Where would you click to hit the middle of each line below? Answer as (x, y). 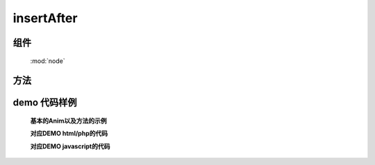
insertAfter (45, 18)
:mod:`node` (48, 61)
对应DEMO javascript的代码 (70, 146)
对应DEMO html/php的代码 (69, 133)
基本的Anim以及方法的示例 (68, 121)
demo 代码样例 (45, 103)
